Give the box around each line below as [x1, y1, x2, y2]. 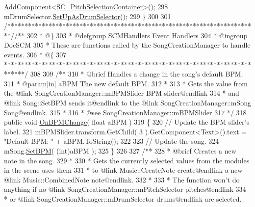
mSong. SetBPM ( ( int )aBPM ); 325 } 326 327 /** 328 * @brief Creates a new [4, 145, 236, 155]
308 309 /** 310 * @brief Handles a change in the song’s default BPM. [30, 69, 243, 79]
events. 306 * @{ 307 [4, 49, 67, 59]
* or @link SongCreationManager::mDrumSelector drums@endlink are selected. [4, 193, 242, 204]
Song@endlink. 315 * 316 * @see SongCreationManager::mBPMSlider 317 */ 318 [4, 107, 247, 117]
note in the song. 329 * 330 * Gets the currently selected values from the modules [4, 155, 250, 165]
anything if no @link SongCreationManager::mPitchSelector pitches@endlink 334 [4, 184, 246, 194]
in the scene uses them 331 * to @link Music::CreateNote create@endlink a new [4, 165, 243, 175]
